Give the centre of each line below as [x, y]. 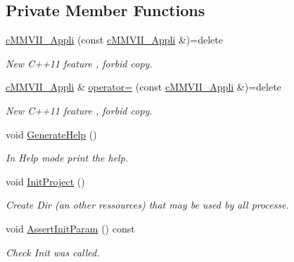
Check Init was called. [53, 252]
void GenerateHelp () [51, 134]
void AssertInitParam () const [70, 228]
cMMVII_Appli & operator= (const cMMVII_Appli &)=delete [143, 87]
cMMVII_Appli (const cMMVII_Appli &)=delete [114, 40]
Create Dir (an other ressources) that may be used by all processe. [147, 205]
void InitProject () [45, 181]
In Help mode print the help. [67, 158]
